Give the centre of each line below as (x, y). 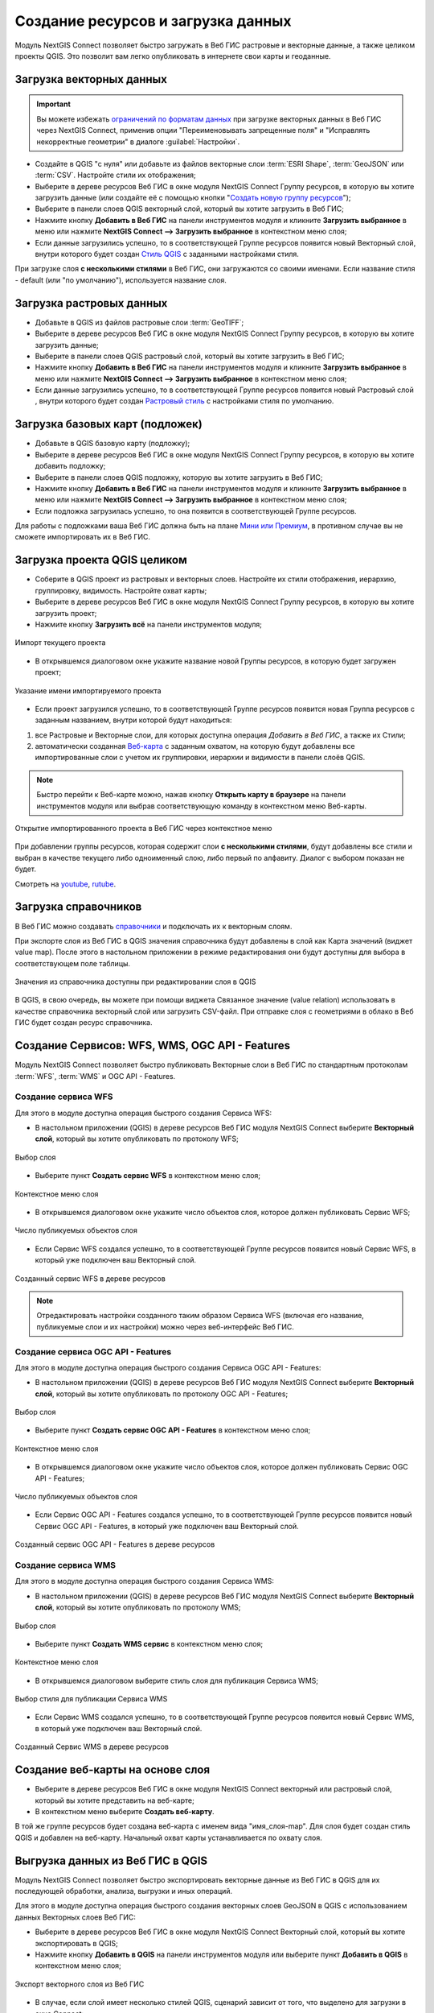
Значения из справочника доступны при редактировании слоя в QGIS (135, 982)
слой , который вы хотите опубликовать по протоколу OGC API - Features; (162, 1394)
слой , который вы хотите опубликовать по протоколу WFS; (137, 1139)
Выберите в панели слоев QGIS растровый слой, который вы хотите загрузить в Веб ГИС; (190, 356)
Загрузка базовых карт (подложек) (108, 424)
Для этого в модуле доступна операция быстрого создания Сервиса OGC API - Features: (168, 1367)
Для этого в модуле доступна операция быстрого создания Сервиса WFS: (143, 1113)
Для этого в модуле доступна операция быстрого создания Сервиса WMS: (145, 1581)
